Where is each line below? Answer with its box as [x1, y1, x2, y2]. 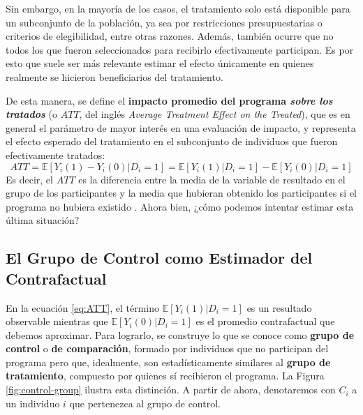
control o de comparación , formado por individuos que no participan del [6, 341, 329, 356]
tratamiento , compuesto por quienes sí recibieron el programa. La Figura [6, 368, 325, 383]
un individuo [6, 395, 60, 410]
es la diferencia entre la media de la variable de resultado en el [78, 172, 346, 186]
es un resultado [246, 300, 312, 315]
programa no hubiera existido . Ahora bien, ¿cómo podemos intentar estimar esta [6, 199, 354, 213]
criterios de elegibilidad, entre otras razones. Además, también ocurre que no [6, 29, 334, 43]
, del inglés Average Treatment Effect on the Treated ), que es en [79, 107, 350, 121]
